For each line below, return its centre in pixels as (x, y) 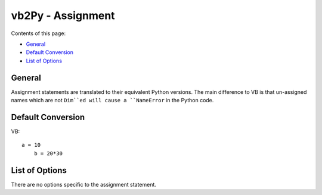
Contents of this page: (38, 33)
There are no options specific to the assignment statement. (83, 184)
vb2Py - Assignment (63, 15)
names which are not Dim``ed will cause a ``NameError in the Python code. (112, 100)
